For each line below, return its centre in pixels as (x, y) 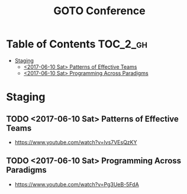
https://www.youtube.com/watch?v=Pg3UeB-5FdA (77, 184)
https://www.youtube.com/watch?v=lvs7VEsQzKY (76, 142)
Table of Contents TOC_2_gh (77, 44)
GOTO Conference (99, 11)
